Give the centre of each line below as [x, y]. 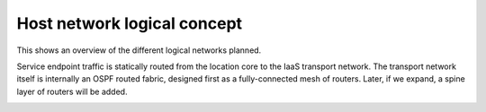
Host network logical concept [130, 23]
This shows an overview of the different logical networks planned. [139, 50]
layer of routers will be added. [72, 91]
